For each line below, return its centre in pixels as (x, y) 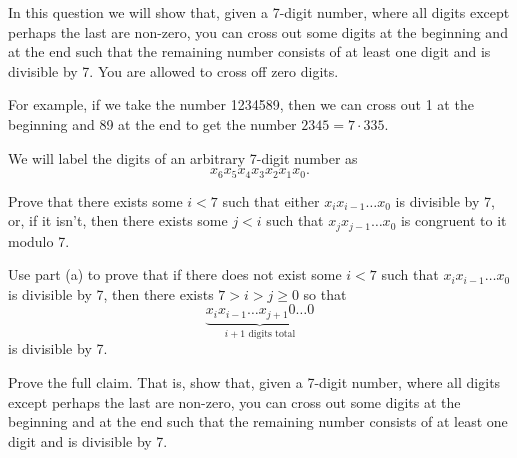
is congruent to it (453, 220)
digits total (272, 333)
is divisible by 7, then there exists (111, 293)
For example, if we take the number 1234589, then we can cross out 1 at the (241, 104)
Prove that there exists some (95, 200)
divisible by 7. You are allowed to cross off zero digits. (173, 70)
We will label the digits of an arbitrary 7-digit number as (183, 157)
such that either (271, 200)
